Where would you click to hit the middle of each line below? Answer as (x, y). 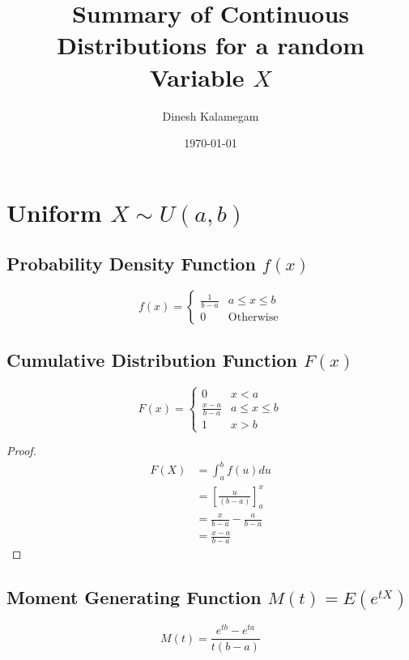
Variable (197, 77)
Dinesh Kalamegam (211, 115)
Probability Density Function (131, 264)
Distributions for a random (211, 45)
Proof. (21, 451)
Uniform (54, 212)
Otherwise (253, 318)
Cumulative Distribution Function (152, 360)
